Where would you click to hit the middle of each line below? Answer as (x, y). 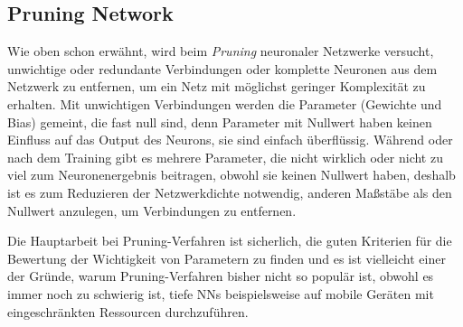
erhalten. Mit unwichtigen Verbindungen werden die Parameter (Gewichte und (225, 103)
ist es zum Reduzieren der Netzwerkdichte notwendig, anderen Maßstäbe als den (230, 192)
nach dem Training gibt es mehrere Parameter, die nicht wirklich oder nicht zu (225, 157)
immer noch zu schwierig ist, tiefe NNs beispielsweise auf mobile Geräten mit (221, 293)
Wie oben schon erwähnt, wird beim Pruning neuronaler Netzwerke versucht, (221, 51)
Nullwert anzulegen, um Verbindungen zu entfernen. (152, 210)
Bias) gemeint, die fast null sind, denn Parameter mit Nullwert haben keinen (220, 121)
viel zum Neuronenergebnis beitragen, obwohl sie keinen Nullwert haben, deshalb (231, 175)
